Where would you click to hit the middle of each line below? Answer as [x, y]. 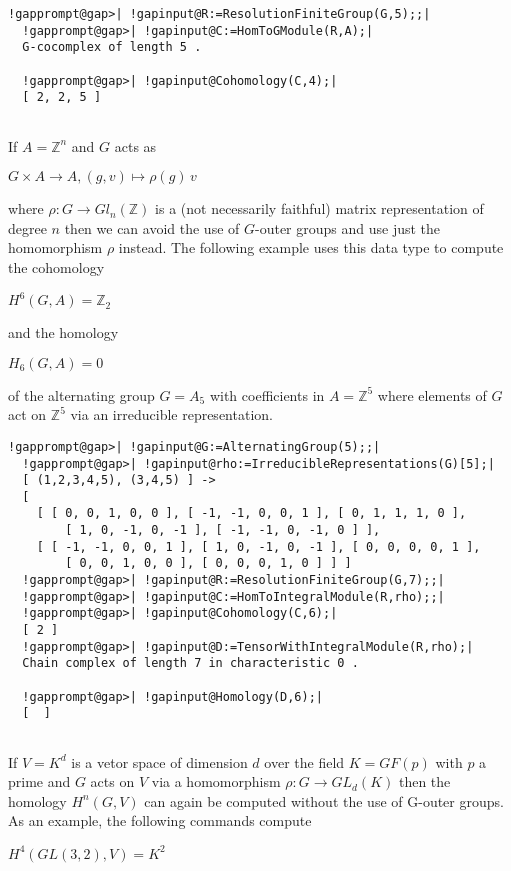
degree [27, 227]
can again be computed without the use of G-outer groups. [324, 800]
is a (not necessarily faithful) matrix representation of [319, 208]
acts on [112, 781]
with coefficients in [267, 394]
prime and [39, 781]
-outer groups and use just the [348, 227]
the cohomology [56, 266]
